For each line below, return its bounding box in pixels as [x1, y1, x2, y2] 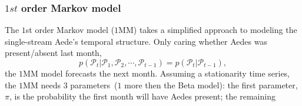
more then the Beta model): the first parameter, [124, 78, 298, 91]
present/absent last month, [5, 47, 102, 59]
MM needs [23, 78, 61, 91]
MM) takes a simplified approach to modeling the [118, 24, 297, 36]
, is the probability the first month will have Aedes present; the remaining [9, 90, 276, 102]
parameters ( [70, 78, 118, 91]
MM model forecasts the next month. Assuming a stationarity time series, [23, 67, 290, 79]
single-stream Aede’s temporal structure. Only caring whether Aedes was [5, 35, 267, 47]
